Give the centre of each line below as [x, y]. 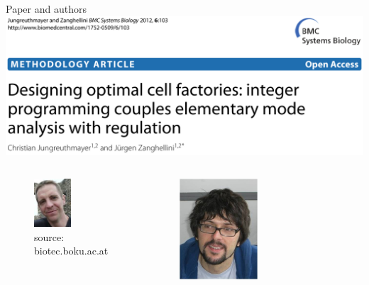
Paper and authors [46, 9]
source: [49, 236]
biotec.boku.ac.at [71, 251]
